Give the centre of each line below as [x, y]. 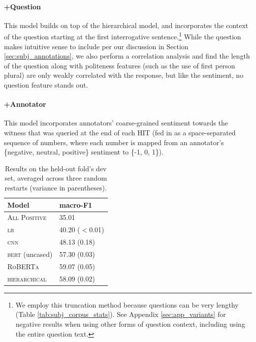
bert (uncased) [30, 254]
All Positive [27, 217]
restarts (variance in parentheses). [56, 187]
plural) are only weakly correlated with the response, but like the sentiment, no [124, 75]
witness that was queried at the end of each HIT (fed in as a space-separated [120, 132]
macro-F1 [76, 204]
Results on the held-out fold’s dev [56, 168]
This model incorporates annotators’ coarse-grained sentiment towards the [116, 123]
